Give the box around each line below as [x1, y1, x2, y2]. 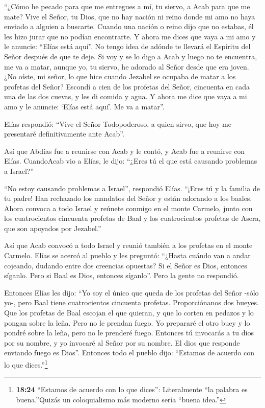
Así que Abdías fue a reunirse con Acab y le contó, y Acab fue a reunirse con [4, 145, 245, 156]
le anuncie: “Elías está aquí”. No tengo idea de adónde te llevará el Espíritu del [4, 41, 251, 52]
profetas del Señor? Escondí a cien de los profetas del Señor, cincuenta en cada [4, 81, 250, 92]
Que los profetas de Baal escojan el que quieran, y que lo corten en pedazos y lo [4, 307, 254, 318]
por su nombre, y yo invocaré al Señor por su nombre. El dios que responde [4, 337, 240, 348]
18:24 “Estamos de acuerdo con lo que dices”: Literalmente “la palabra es [16, 384, 248, 395]
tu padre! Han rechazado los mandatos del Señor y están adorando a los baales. [4, 193, 252, 203]
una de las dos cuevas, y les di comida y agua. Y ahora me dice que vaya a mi [4, 91, 247, 102]
